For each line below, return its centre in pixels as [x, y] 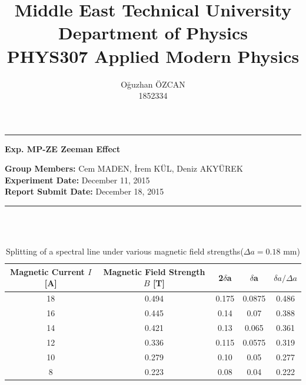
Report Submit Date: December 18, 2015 [84, 191]
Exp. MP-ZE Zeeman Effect [63, 148]
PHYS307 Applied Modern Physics [153, 56]
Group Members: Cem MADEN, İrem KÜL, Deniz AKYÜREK [124, 168]
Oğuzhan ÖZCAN [153, 84]
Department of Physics [153, 33]
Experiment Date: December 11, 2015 [77, 180]
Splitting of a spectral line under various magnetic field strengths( [125, 251]
